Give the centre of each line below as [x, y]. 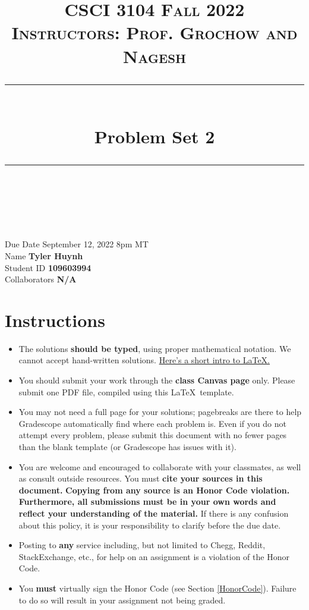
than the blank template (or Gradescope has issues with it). [127, 446]
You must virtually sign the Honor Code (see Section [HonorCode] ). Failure [157, 588]
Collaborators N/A [41, 279]
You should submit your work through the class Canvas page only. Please [157, 380]
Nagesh [154, 56]
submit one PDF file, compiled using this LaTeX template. [126, 392]
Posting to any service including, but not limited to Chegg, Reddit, [142, 545]
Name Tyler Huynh [44, 255]
